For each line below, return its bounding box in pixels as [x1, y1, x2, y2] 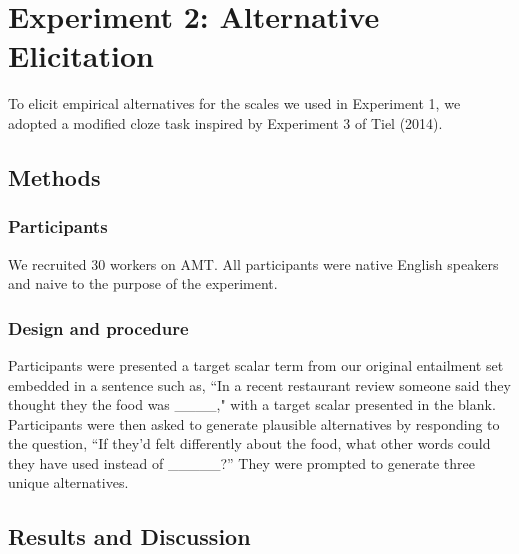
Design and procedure [8, 315, 189, 340]
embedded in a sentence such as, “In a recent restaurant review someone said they [8, 374, 511, 395]
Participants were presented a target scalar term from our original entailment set [8, 354, 504, 375]
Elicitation [8, 35, 154, 76]
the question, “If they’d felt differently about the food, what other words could [8, 433, 491, 454]
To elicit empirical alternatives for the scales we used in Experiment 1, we [8, 93, 461, 114]
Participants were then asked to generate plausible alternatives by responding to [8, 413, 500, 434]
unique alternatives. [8, 472, 129, 493]
